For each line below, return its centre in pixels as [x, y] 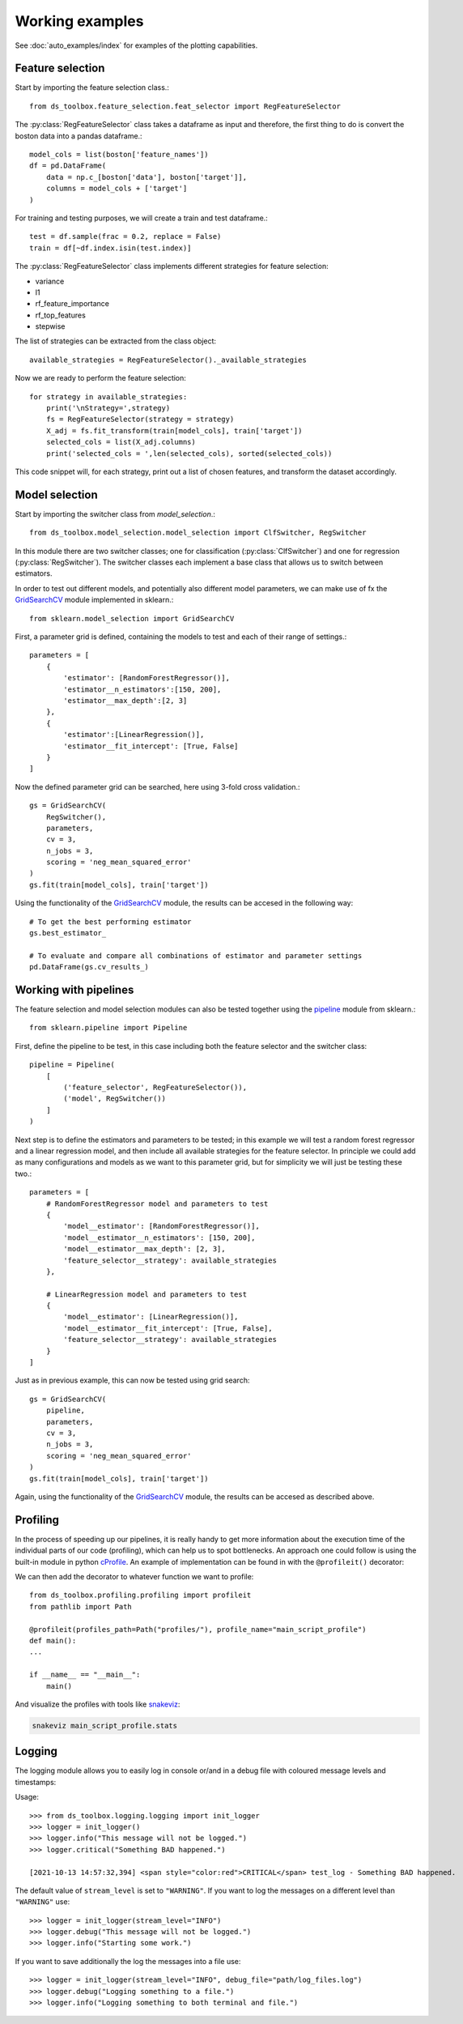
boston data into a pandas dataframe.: [79, 136]
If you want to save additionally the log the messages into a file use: [128, 1961]
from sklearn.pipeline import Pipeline [108, 1028]
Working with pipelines [74, 990]
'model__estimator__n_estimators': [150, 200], [159, 1238]
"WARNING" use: [42, 1902]
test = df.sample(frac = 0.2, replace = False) [125, 236]
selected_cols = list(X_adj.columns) [121, 442]
